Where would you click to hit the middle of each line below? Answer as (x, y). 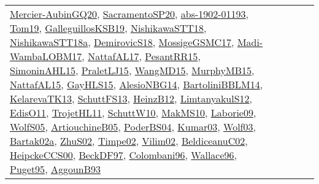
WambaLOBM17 (46, 56)
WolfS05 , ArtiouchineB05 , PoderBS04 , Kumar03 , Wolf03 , (133, 127)
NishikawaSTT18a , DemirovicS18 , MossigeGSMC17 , (122, 42)
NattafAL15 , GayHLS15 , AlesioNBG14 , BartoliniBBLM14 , (136, 84)
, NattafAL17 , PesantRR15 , (141, 56)
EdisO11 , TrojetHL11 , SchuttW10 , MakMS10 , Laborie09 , (133, 113)
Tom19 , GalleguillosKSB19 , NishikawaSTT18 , (108, 28)
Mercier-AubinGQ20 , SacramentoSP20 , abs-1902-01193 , (129, 14)
